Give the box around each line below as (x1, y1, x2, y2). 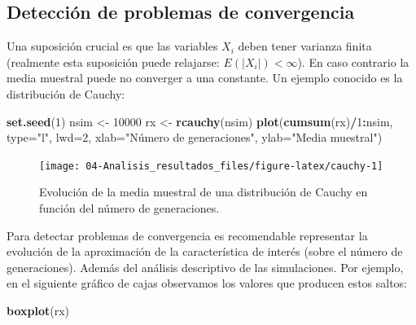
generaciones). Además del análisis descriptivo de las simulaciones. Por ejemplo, (7, 258, 404, 275)
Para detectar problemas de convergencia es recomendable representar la (7, 226, 368, 244)
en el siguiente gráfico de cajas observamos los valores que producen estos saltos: (7, 274, 408, 292)
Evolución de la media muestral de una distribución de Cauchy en (39, 183, 368, 200)
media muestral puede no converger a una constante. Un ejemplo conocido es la (7, 69, 403, 86)
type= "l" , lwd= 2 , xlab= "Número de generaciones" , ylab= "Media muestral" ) (7, 129, 383, 146)
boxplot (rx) (7, 301, 69, 318)
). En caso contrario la (297, 53, 409, 70)
